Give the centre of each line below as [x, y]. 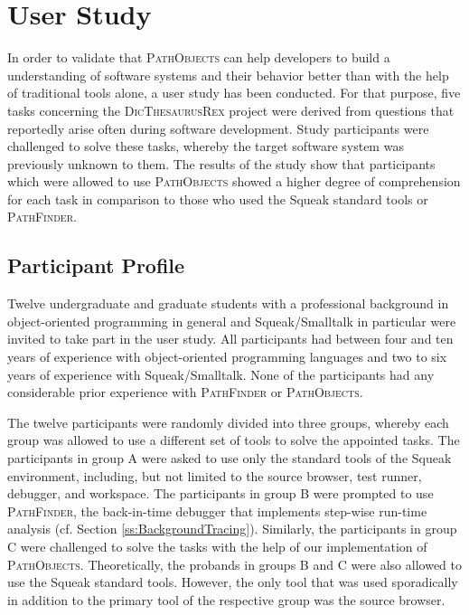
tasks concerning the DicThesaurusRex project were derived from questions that [231, 110]
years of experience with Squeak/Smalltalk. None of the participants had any [221, 374]
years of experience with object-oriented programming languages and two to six [227, 357]
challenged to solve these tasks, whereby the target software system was [206, 146]
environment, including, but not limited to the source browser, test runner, [215, 475]
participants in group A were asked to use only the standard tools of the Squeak [230, 458]
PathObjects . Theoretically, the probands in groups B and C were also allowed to [234, 564]
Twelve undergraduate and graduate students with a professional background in [228, 303]
